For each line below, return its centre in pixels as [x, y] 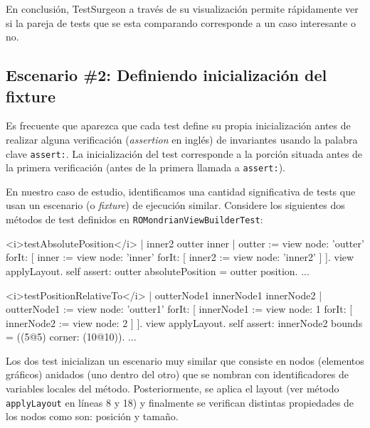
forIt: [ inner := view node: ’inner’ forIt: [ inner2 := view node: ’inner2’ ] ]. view [180, 257]
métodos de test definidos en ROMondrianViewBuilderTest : [134, 219]
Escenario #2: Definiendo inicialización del [166, 75]
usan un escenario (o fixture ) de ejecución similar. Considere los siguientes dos [175, 205]
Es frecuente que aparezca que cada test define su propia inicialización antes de [178, 125]
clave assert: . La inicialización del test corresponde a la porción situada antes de [184, 153]
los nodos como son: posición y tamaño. [92, 416]
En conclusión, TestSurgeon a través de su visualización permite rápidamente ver [182, 9]
